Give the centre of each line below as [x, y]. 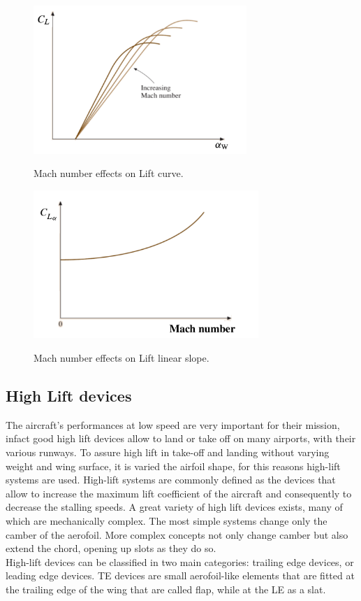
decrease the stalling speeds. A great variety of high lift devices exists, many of [174, 507]
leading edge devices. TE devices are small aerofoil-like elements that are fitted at [180, 575]
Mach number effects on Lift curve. [109, 173]
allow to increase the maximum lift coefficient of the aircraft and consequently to [179, 493]
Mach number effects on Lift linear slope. [121, 358]
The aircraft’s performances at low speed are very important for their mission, [173, 424]
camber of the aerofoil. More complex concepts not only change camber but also [177, 534]
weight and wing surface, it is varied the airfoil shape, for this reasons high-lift [173, 466]
